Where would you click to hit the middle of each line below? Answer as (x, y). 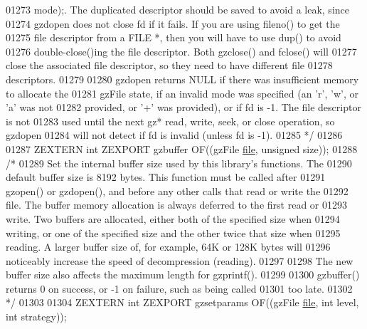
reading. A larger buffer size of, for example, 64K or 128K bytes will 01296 (168, 247)
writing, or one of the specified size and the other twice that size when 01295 (173, 233)
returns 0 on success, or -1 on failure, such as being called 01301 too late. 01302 (179, 288)
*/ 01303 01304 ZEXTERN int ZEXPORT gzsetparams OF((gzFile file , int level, (182, 302)
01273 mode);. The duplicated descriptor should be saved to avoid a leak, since (177, 9)
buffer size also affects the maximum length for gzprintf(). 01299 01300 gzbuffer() (183, 275)
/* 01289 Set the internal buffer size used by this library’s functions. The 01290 (179, 163)
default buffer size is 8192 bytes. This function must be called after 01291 (166, 177)
